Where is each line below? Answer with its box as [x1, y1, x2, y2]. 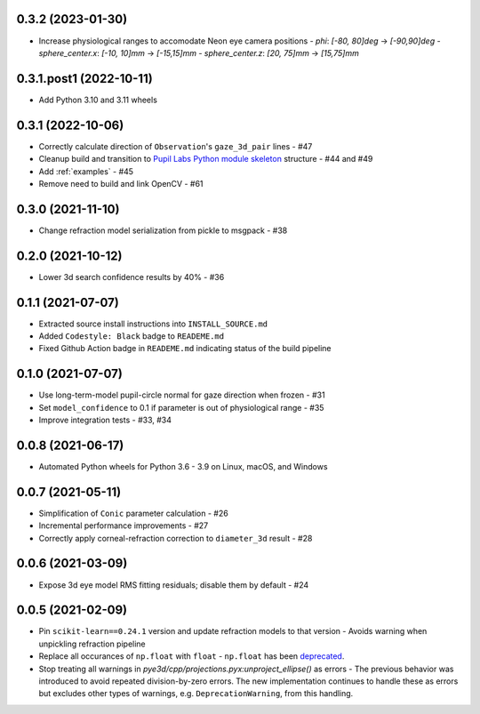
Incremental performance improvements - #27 [38, 520, 209, 531]
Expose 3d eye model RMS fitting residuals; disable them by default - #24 [38, 579, 309, 590]
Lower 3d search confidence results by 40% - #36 [38, 271, 225, 282]
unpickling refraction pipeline [38, 638, 146, 649]
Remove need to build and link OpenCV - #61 [38, 178, 204, 189]
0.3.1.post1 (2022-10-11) [16, 71, 153, 86]
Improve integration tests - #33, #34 [38, 414, 172, 426]
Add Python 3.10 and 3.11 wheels [38, 94, 157, 105]
